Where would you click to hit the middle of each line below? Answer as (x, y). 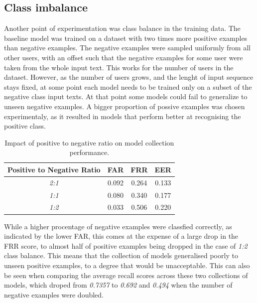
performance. (89, 152)
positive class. (25, 126)
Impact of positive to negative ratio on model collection (89, 142)
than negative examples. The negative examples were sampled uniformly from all (127, 48)
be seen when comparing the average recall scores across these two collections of (126, 275)
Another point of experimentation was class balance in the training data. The (122, 28)
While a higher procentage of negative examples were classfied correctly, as (118, 226)
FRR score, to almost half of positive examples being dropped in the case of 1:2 (126, 245)
